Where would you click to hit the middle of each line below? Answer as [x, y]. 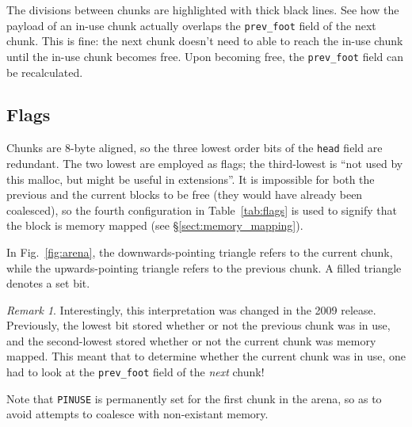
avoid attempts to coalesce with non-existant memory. [137, 414]
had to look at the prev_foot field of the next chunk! [135, 372]
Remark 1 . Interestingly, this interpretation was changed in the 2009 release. [191, 309]
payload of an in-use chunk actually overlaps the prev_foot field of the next [191, 25]
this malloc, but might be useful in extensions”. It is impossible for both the [191, 179]
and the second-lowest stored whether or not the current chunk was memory [191, 340]
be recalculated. [45, 72]
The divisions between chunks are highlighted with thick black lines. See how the [203, 10]
